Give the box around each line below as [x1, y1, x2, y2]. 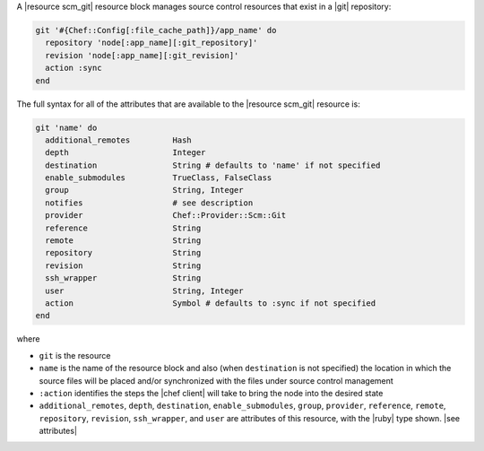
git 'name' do [35, 122, 98, 133]
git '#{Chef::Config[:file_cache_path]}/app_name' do [35, 25, 277, 35]
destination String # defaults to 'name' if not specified [45, 160, 381, 170]
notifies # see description [45, 197, 254, 208]
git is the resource [39, 350, 111, 360]
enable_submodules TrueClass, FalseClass [45, 173, 272, 183]
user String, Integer [45, 285, 244, 296]
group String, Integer [45, 185, 244, 195]
